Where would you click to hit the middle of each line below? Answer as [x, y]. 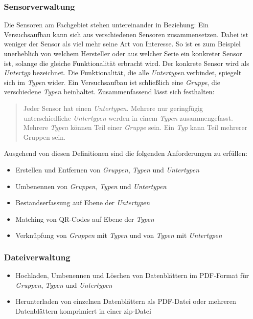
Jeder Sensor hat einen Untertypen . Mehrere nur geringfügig [113, 108]
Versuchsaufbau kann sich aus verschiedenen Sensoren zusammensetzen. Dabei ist [126, 34]
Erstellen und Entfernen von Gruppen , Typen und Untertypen [107, 169]
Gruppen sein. [44, 137]
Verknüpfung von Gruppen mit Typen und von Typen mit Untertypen [119, 235]
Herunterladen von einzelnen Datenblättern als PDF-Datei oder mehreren [126, 301]
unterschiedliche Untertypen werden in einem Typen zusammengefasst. [128, 117]
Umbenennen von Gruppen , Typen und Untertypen [91, 186]
